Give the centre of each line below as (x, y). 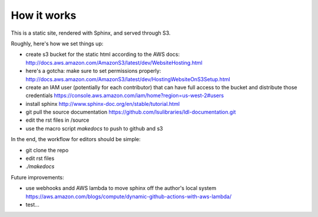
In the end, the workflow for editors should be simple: (76, 139)
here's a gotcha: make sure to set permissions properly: (93, 71)
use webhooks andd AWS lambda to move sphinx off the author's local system (121, 188)
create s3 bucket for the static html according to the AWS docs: (102, 54)
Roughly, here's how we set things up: (57, 44)
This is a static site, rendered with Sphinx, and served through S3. (91, 33)
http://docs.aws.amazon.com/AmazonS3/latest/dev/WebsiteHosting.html (114, 62)
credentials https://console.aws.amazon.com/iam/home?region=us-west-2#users (125, 96)
